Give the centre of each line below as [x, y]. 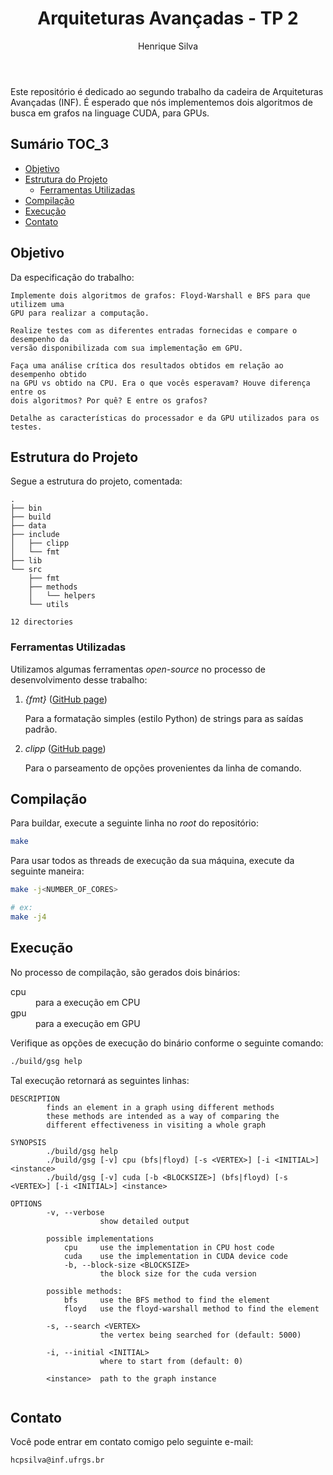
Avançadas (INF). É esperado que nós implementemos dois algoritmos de [161, 102]
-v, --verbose [75, 1212]
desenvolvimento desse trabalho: [79, 679]
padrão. [41, 729]
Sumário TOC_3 [60, 144]
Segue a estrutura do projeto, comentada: [96, 481]
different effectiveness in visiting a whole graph [156, 1125]
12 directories [42, 622]
